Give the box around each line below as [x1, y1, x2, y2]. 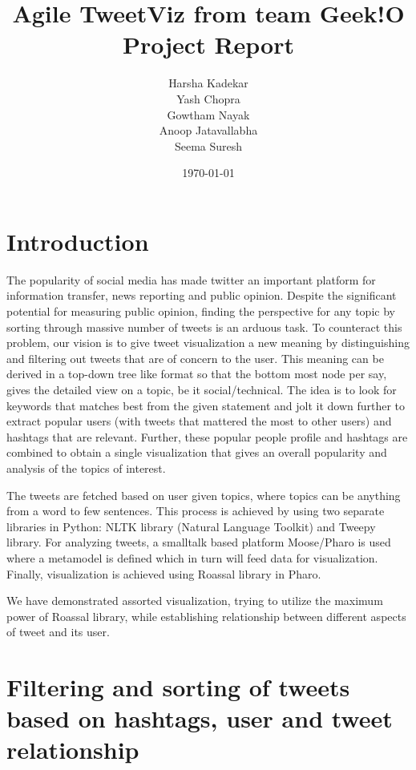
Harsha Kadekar [168, 75, 248, 91]
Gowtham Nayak [167, 106, 250, 123]
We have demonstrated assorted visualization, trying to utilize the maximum [6, 592, 383, 609]
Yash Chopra [176, 90, 240, 107]
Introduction [6, 224, 149, 257]
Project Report [122, 28, 294, 61]
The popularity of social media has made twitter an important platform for [6, 271, 376, 288]
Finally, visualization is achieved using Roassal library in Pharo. [6, 565, 321, 582]
